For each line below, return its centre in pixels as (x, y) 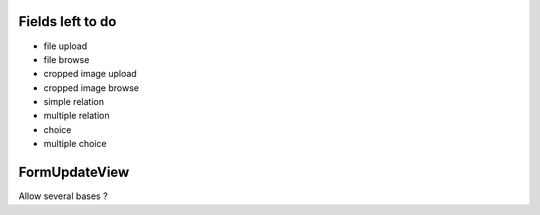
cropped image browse (91, 87)
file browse (66, 59)
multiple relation (76, 116)
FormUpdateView (74, 172)
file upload (65, 46)
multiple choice (75, 144)
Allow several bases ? (63, 196)
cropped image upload (90, 74)
